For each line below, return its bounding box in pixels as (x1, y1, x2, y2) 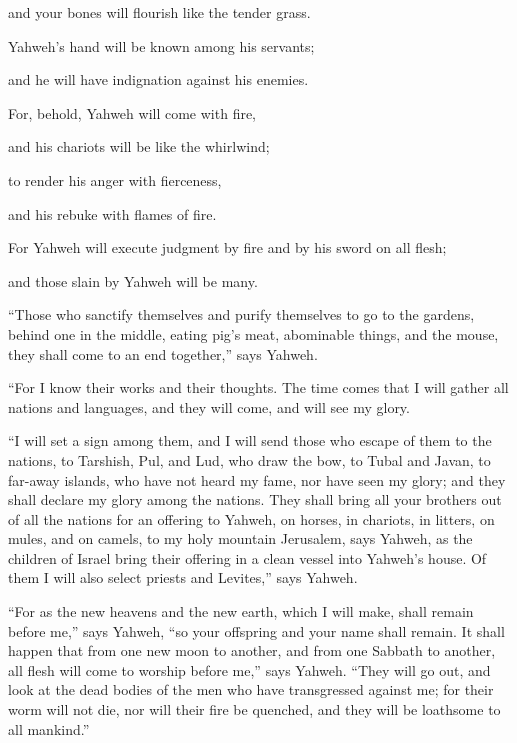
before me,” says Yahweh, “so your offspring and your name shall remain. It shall (8, 620, 505, 641)
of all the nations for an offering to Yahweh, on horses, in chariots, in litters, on (8, 508, 495, 529)
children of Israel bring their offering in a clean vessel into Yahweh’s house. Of (8, 547, 487, 568)
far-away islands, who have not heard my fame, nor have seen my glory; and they (8, 469, 506, 490)
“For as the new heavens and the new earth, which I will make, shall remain (8, 601, 474, 622)
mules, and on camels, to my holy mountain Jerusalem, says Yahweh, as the (8, 528, 473, 549)
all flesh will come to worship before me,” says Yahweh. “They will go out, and (8, 659, 491, 680)
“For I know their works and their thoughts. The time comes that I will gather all (8, 377, 509, 398)
